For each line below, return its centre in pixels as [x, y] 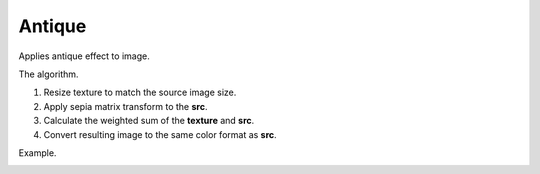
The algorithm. [48, 74]
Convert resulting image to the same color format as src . [160, 134]
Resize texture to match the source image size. [140, 92]
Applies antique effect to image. [84, 56]
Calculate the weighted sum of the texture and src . [149, 121]
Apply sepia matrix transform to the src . [125, 106]
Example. [37, 152]
